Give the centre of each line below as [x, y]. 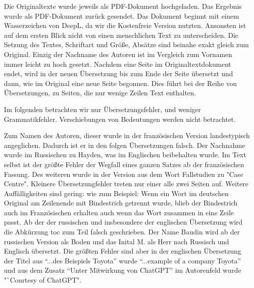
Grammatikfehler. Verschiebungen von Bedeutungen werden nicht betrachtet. [120, 119]
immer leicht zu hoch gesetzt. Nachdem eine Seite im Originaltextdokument [118, 64]
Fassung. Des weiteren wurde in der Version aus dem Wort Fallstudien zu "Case [124, 174]
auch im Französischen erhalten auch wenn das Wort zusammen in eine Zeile [119, 212]
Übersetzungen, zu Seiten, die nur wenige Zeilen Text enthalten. [100, 93]
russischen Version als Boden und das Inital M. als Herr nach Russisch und [117, 241]
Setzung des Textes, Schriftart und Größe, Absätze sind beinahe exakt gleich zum [127, 44]
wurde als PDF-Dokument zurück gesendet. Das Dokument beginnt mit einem [122, 15]
